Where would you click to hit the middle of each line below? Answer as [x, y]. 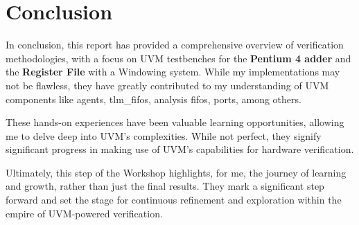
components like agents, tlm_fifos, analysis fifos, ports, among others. [154, 99]
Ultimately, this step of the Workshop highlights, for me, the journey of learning [176, 172]
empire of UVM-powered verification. [84, 213]
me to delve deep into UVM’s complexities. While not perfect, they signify [164, 135]
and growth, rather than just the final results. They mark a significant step [165, 186]
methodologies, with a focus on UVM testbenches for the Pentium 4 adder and [178, 58]
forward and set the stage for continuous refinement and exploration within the [174, 200]
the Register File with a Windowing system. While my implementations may [173, 72]
